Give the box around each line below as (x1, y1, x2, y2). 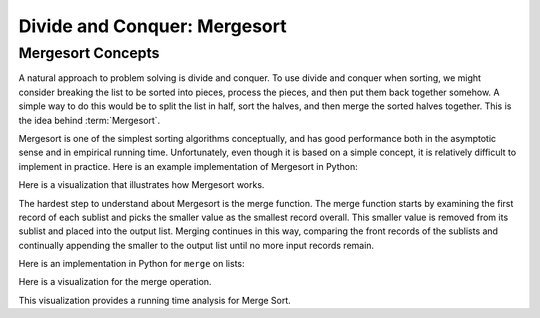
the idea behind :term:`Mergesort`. (18, 114, 161, 126)
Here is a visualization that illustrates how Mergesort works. (18, 179, 265, 191)
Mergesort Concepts (18, 44, 160, 62)
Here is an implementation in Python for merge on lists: (18, 258, 245, 270)
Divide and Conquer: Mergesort (18, 15, 287, 37)
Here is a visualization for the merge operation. (18, 276, 212, 288)
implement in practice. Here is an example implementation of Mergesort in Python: (18, 160, 359, 172)
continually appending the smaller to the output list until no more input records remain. (18, 239, 375, 251)
